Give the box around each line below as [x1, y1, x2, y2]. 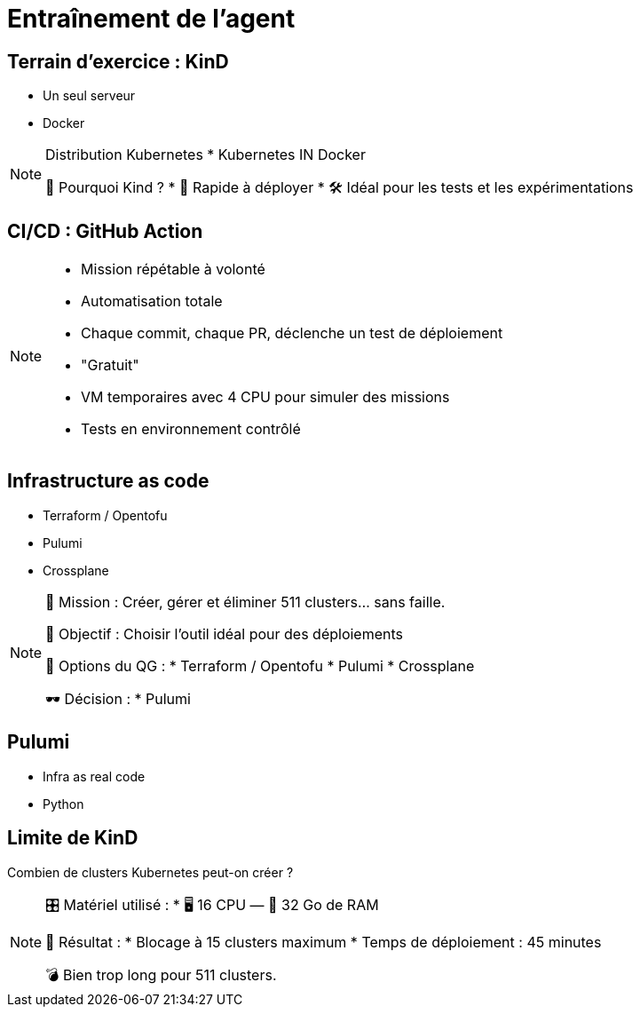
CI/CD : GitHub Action [7, 219, 203, 242]
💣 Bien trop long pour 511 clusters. [45, 965, 277, 984]
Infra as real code [43, 768, 146, 784]
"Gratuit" [81, 356, 139, 375]
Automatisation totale [81, 292, 223, 311]
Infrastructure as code [7, 470, 209, 493]
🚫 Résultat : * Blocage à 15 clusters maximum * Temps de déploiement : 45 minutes [45, 932, 602, 951]
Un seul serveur [43, 88, 136, 104]
